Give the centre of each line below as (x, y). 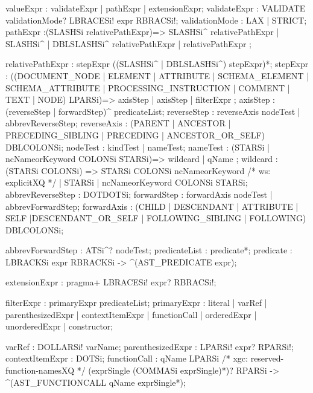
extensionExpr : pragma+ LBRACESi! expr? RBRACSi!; (111, 282)
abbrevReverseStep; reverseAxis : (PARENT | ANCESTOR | (118, 123)
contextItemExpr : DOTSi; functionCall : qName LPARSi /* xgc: (127, 358)
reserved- (267, 358)
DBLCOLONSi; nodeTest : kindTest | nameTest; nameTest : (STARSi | (138, 147)
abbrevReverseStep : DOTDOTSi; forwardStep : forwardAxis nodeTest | (139, 194)
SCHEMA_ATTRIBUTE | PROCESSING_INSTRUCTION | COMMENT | (148, 87)
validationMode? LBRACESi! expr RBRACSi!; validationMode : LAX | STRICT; (156, 20)
